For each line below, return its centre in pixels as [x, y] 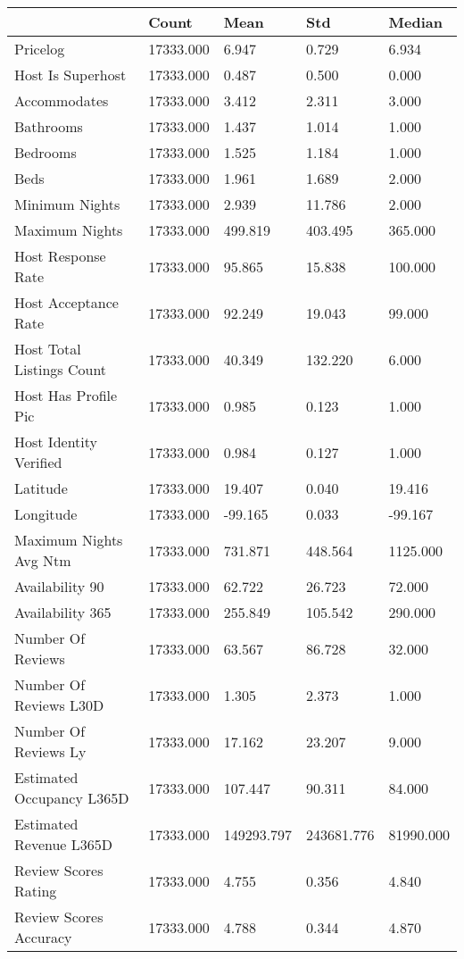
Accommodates [62, 100]
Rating [36, 891]
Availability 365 [63, 612]
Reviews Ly [50, 751]
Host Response [60, 256]
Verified [38, 462]
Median [415, 22]
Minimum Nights [67, 204]
